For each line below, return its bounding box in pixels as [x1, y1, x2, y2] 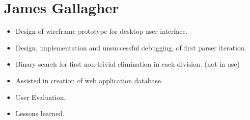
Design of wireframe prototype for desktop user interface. [15, 26, 188, 36]
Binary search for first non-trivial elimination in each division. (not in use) [15, 59, 240, 69]
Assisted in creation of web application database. [15, 75, 163, 85]
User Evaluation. [15, 92, 66, 102]
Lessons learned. [15, 108, 65, 119]
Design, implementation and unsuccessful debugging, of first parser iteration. [15, 42, 247, 52]
